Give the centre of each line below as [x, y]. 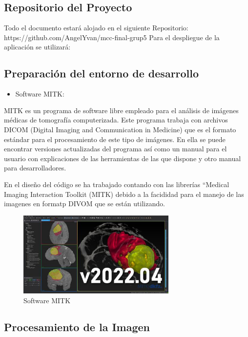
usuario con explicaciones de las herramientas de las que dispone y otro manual [123, 158]
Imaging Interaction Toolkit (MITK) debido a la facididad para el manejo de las [124, 194]
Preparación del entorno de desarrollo [102, 73]
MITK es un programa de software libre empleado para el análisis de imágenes [121, 110]
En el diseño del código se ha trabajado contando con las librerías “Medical [117, 184]
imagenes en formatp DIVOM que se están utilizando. [84, 204]
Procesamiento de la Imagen [77, 326]
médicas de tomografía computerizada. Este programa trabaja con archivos [116, 120]
